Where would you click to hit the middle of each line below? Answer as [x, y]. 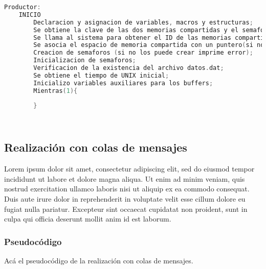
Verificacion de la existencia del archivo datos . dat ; [129, 68]
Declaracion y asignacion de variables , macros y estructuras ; [143, 22]
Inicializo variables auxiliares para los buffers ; [123, 83]
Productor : [23, 7]
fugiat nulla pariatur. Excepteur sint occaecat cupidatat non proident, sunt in [126, 209]
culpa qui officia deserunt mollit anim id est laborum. [88, 219]
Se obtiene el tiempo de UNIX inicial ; [101, 75]
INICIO [30, 15]
